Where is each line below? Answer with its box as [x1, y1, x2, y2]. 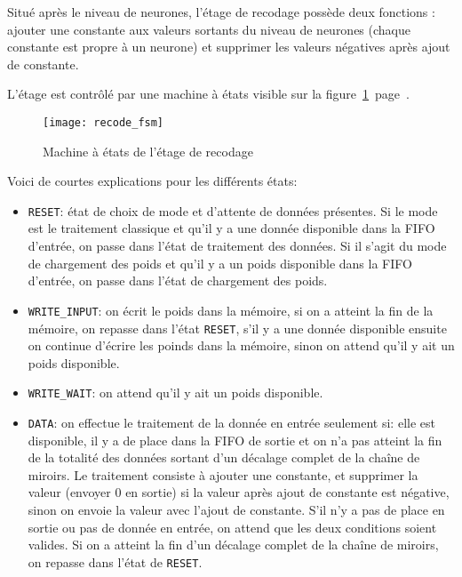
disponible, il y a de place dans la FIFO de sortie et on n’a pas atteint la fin [28, 430, 442, 449]
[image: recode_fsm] [43, 116, 164, 129]
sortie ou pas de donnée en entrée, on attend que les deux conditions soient [28, 517, 437, 536]
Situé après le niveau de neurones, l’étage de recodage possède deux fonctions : [7, 3, 435, 20]
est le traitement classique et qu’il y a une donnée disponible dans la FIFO [28, 219, 435, 237]
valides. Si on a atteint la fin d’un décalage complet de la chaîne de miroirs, [28, 535, 439, 554]
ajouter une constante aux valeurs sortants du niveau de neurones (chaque [7, 20, 410, 38]
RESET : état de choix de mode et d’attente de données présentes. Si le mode [28, 201, 438, 220]
